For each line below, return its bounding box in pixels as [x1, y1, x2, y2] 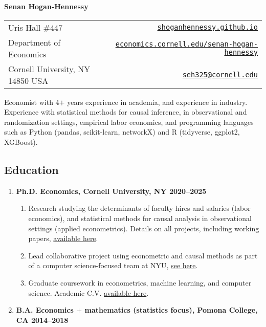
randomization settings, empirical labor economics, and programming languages [4, 116, 254, 127]
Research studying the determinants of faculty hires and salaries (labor [28, 203, 251, 213]
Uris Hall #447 [8, 21, 62, 33]
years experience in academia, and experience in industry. [67, 96, 248, 107]
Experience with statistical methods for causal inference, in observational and [4, 106, 247, 117]
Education [4, 161, 59, 177]
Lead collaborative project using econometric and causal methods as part [28, 250, 258, 260]
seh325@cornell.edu [182, 70, 258, 79]
